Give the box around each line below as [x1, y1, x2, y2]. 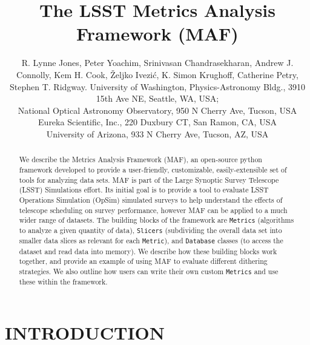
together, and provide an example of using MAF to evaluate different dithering [19, 256, 268, 266]
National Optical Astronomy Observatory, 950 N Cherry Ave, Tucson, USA [18, 103, 297, 116]
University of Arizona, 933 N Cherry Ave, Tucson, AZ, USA [46, 127, 269, 140]
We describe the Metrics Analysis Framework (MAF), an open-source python [19, 154, 262, 165]
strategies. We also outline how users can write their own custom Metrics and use [19, 266, 279, 276]
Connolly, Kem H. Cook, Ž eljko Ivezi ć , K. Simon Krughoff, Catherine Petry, [16, 68, 298, 80]
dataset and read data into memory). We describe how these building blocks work [19, 246, 277, 256]
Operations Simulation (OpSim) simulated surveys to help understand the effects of [19, 194, 283, 205]
